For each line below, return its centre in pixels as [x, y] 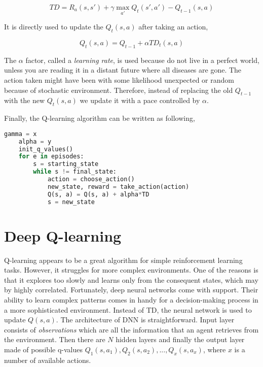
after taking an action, [173, 27]
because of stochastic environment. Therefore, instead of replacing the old [119, 90]
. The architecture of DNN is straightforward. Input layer [145, 320]
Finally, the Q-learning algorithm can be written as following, [100, 118]
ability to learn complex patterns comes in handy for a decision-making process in [131, 300]
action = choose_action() [91, 179]
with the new [25, 100]
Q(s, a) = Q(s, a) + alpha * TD [98, 194]
